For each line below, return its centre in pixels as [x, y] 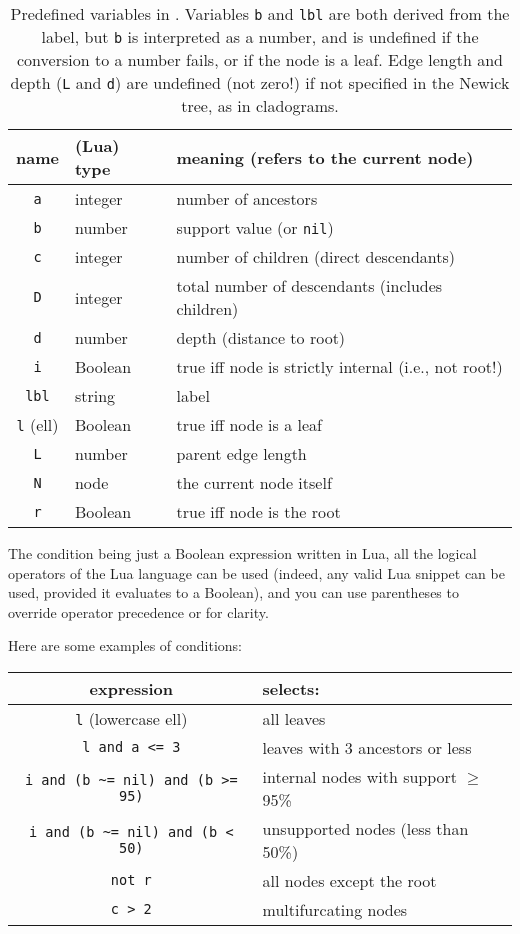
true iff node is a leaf [249, 424]
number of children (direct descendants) [316, 256]
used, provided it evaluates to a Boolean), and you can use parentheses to [233, 592]
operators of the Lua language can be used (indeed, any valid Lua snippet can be [256, 572]
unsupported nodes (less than [365, 828]
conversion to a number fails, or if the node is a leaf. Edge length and [260, 59]
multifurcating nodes [335, 909]
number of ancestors [247, 198]
